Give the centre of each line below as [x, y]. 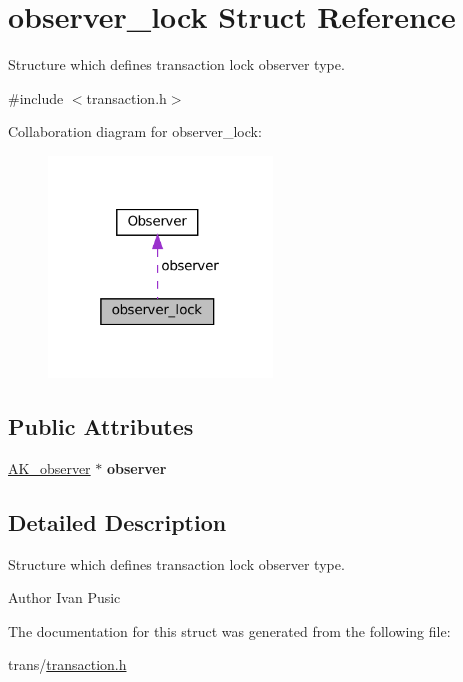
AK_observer [49, 467]
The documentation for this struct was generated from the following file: [229, 630]
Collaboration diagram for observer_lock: [135, 131]
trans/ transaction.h [67, 664]
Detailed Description [117, 521]
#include [36, 97]
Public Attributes [101, 426]
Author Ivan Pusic [64, 597]
